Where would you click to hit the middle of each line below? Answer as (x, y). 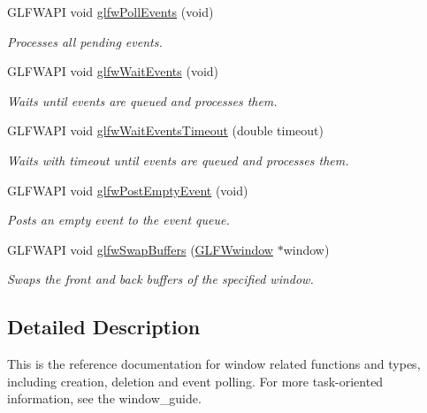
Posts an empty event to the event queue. (118, 220)
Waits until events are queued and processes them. (142, 100)
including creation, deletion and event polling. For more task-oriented (195, 381)
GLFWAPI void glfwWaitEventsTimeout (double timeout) (166, 130)
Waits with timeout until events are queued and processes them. (178, 160)
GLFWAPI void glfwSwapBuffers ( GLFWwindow (140, 249)
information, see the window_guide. (104, 398)
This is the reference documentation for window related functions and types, (214, 364)
